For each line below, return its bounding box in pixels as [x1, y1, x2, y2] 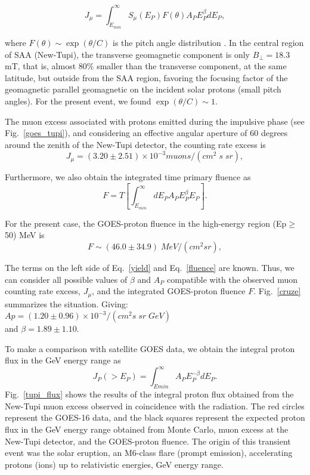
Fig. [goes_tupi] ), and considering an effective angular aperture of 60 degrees [5, 127, 288, 139]
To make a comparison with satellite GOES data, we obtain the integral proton [5, 342, 295, 354]
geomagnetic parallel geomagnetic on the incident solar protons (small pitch [5, 83, 281, 95]
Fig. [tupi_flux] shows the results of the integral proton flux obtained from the [5, 388, 294, 400]
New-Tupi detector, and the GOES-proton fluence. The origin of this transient [5, 434, 291, 447]
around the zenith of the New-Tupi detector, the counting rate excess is [5, 138, 266, 150]
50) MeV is [5, 229, 45, 241]
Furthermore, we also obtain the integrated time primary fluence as [5, 171, 251, 183]
